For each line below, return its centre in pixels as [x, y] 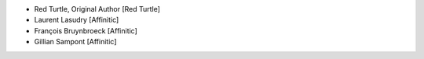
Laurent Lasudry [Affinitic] [77, 20]
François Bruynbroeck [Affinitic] [86, 30]
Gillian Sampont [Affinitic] [75, 42]
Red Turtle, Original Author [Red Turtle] [97, 9]
